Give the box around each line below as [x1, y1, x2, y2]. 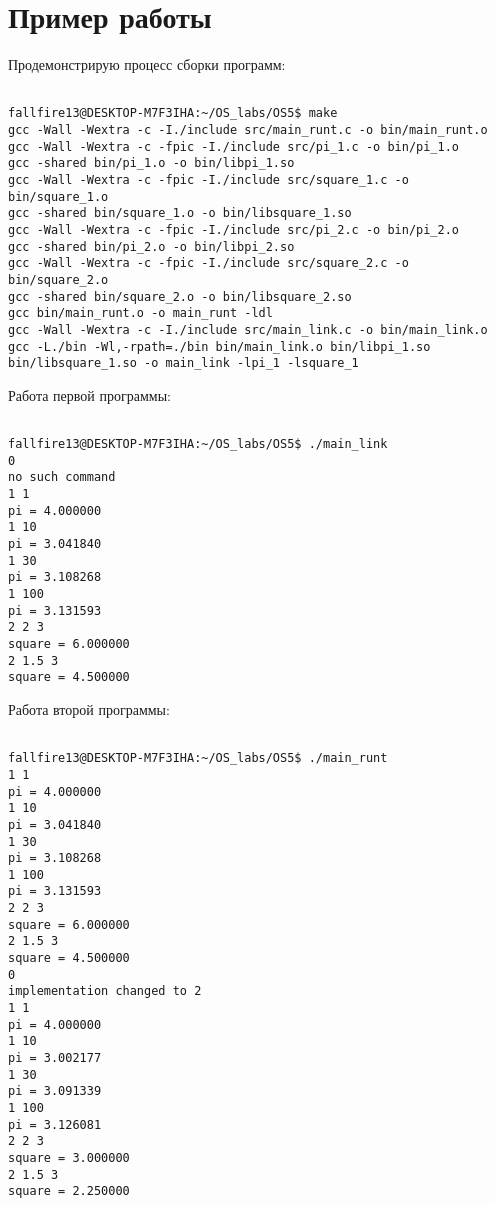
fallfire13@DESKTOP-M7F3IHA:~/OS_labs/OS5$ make [8, 106, 338, 121]
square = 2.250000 [8, 1184, 130, 1199]
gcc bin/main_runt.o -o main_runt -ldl [8, 306, 273, 321]
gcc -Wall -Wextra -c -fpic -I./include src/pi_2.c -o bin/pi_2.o [8, 222, 460, 237]
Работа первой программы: [8, 384, 171, 405]
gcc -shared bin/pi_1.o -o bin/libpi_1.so [8, 156, 295, 171]
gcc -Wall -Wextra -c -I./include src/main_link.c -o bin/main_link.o [8, 322, 488, 337]
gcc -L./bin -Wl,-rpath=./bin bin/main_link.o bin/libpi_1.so [8, 339, 431, 354]
